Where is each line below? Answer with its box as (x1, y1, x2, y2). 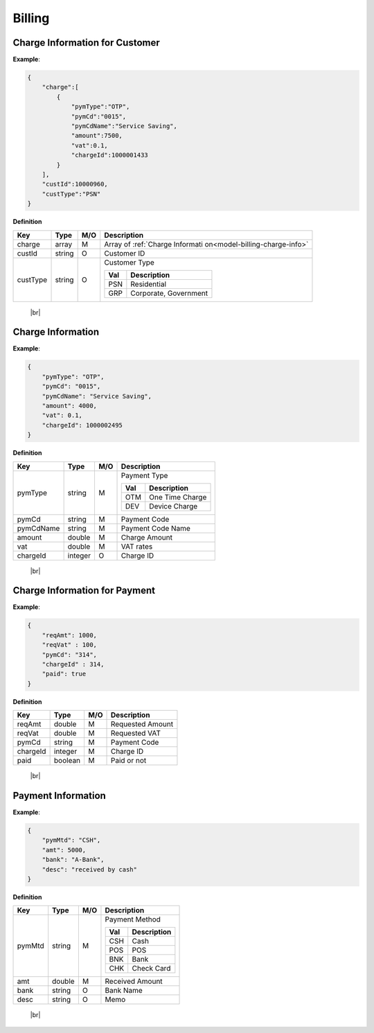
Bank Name (105, 986, 143, 996)
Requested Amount (110, 719, 173, 729)
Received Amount (105, 977, 163, 987)
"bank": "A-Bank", (42, 856, 105, 864)
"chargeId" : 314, (42, 660, 105, 668)
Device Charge (149, 501, 198, 511)
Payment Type (121, 470, 168, 480)
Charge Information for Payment (12, 585, 156, 597)
